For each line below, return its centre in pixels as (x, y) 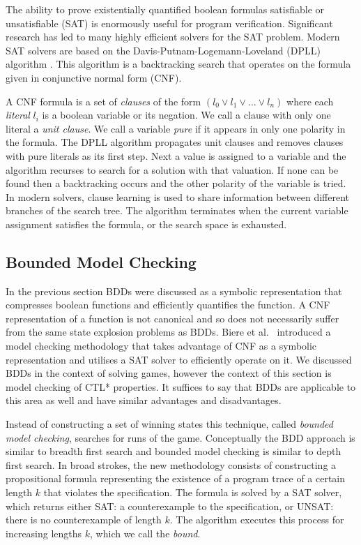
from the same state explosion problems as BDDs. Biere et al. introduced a (168, 332)
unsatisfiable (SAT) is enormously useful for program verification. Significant (169, 23)
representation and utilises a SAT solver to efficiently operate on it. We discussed (179, 359)
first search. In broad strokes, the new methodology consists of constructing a (171, 464)
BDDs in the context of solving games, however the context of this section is (169, 373)
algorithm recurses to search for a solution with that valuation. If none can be (172, 169)
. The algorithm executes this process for (257, 520)
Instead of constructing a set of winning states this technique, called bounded (169, 424)
